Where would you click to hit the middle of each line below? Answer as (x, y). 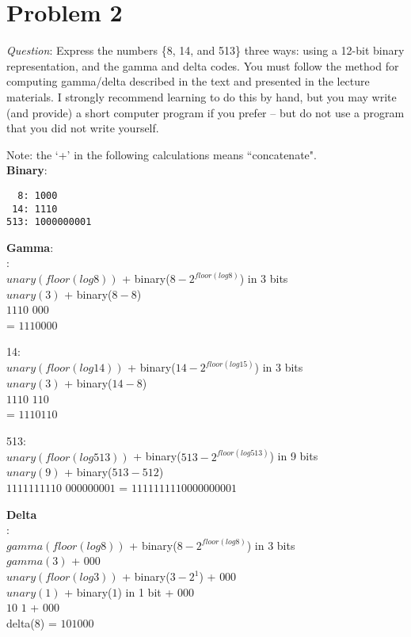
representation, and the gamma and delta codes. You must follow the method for (203, 65)
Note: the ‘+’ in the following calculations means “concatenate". (162, 154)
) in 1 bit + (146, 591)
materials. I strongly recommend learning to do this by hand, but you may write (202, 96)
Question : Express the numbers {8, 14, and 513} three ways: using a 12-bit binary (205, 50)
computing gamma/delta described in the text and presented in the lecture (188, 81)
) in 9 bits (294, 456)
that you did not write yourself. (83, 128)
